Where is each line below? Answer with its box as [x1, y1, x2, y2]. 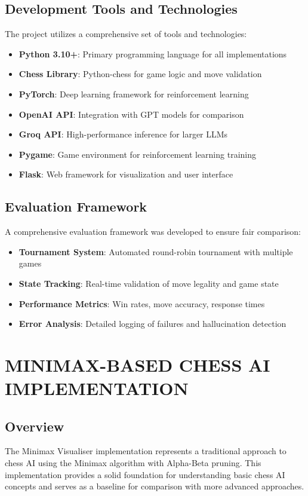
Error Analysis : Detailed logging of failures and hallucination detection [19, 317, 287, 330]
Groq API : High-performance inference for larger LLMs [19, 128, 228, 140]
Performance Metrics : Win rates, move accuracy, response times [19, 297, 265, 310]
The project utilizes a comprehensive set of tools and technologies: [5, 27, 247, 40]
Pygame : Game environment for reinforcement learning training [19, 148, 256, 160]
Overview [5, 417, 64, 435]
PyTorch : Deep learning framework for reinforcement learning [19, 87, 249, 100]
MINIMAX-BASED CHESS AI [5, 352, 270, 376]
